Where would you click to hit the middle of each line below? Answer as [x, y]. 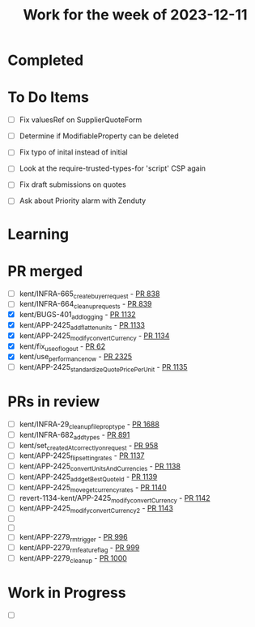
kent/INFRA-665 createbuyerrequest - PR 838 [89, 294]
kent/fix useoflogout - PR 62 [62, 347]
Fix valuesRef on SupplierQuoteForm [81, 120]
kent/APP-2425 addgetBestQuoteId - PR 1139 [88, 477]
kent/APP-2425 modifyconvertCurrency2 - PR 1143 [96, 509]
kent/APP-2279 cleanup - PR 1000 [73, 559]
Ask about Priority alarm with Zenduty [83, 201]
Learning [38, 234]
